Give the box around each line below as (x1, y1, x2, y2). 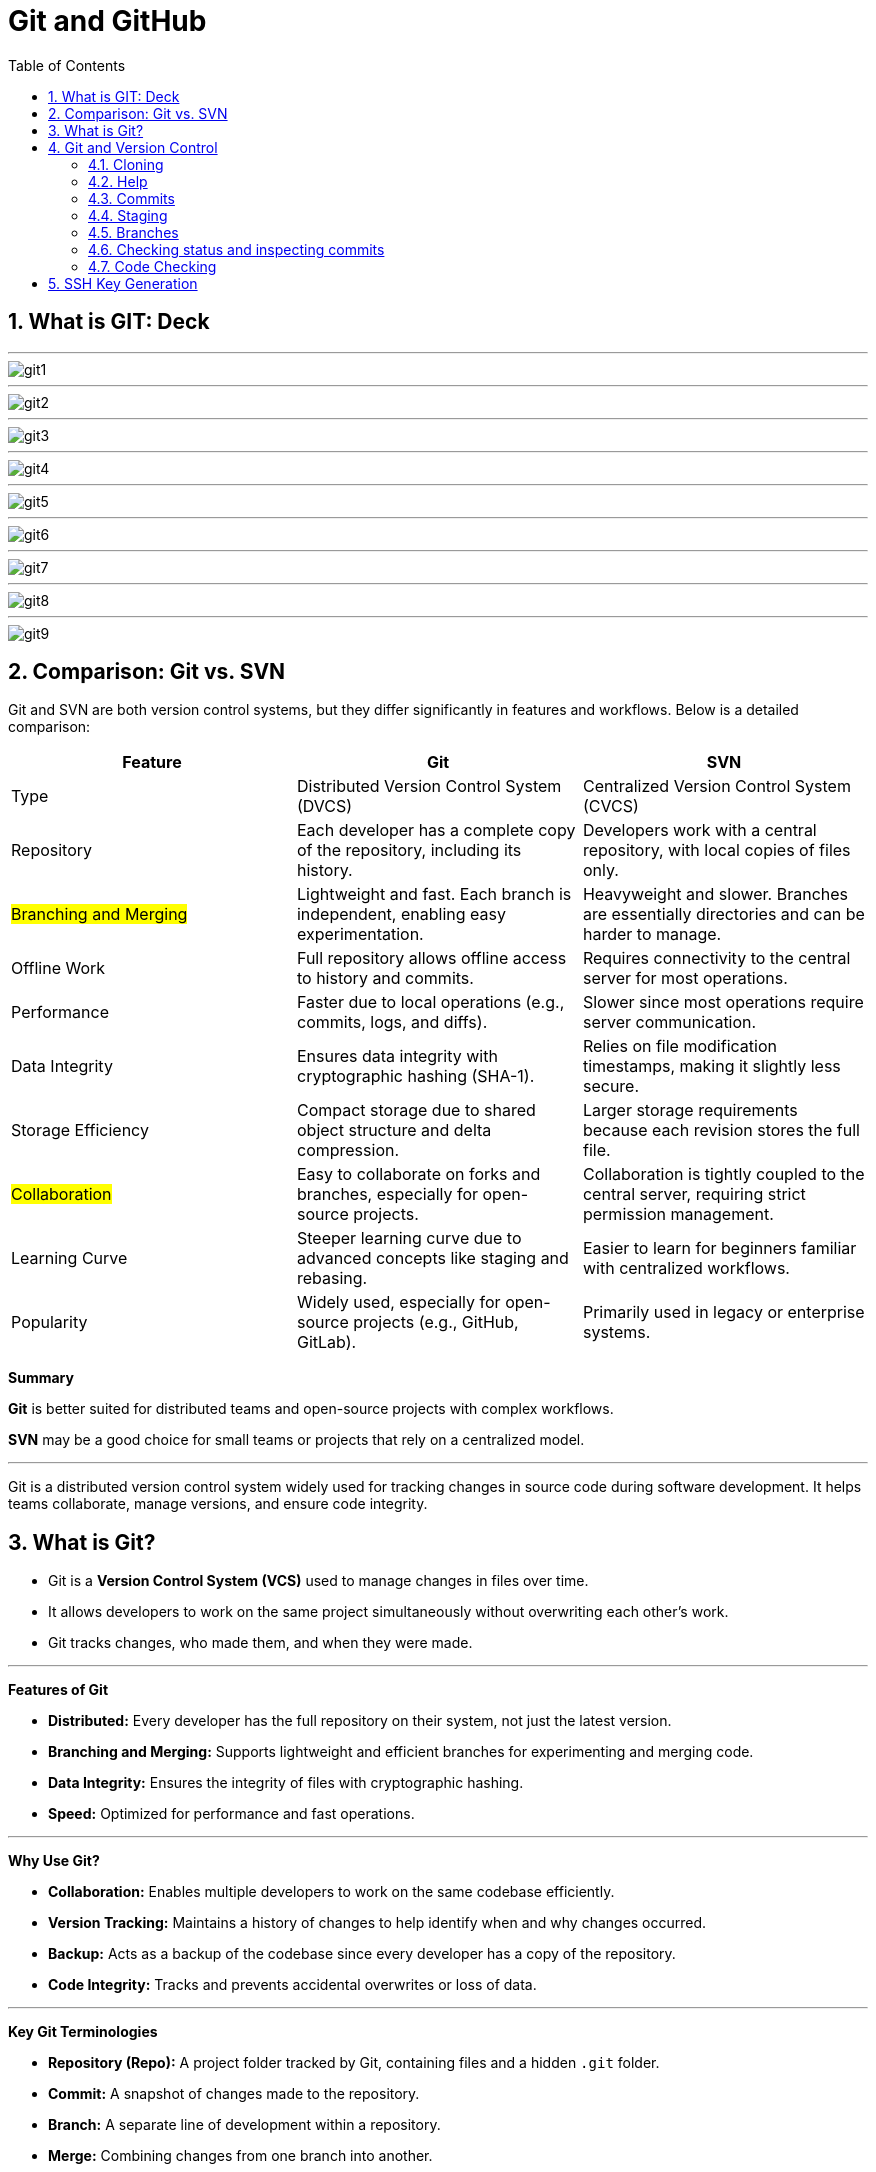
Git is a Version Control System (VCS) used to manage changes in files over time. (48, 1572, 589, 1590)
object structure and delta (296, 1120, 492, 1141)
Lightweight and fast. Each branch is (296, 884, 572, 905)
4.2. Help (88, 172, 148, 190)
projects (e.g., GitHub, (353, 1312, 519, 1333)
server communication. (582, 1012, 757, 1033)
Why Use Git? (8, 1852, 100, 1870)
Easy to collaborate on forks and (296, 1164, 541, 1185)
